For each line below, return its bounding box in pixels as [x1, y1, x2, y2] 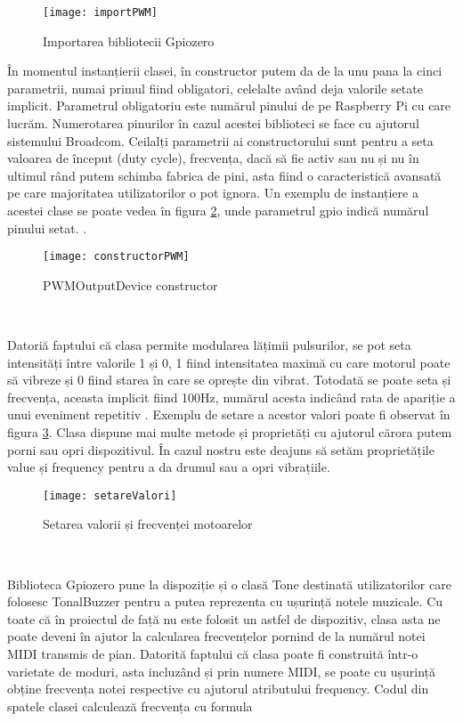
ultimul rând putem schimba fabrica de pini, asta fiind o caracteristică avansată [7, 166, 442, 184]
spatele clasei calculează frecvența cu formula [7, 696, 253, 715]
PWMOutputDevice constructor [43, 275, 218, 294]
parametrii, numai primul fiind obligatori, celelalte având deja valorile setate [7, 78, 423, 97]
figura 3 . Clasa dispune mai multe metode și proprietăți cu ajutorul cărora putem [7, 423, 452, 441]
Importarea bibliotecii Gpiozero [43, 31, 215, 50]
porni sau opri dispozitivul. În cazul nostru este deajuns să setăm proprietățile [7, 440, 435, 458]
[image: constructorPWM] [43, 250, 190, 264]
